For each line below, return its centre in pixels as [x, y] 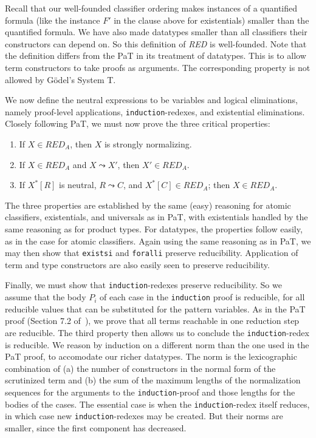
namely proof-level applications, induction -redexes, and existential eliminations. [155, 111]
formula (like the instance [53, 20]
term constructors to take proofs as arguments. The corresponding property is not [158, 67]
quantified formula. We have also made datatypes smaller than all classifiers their [156, 32]
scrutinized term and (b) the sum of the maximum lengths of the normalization [153, 380]
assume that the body [46, 297]
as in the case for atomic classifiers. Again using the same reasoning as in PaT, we [158, 241]
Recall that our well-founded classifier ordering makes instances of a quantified [151, 8]
